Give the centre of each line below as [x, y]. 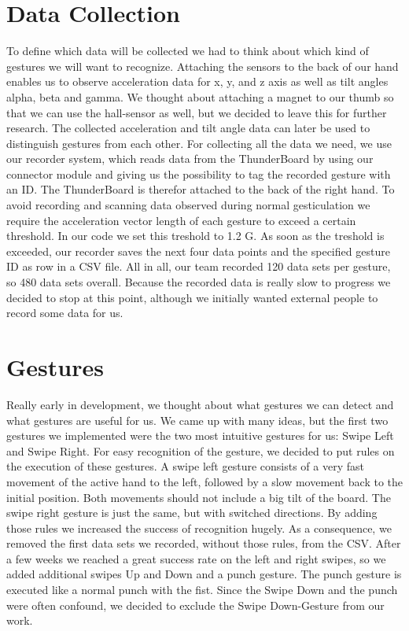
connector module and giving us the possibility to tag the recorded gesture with [199, 173]
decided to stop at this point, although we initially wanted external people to [192, 297]
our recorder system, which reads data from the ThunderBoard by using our [190, 159]
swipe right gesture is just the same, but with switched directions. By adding [192, 513]
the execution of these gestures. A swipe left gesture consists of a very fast [185, 466]
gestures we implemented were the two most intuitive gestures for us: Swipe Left [200, 435]
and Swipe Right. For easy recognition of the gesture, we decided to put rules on [201, 450]
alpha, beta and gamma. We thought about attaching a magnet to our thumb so [200, 96]
